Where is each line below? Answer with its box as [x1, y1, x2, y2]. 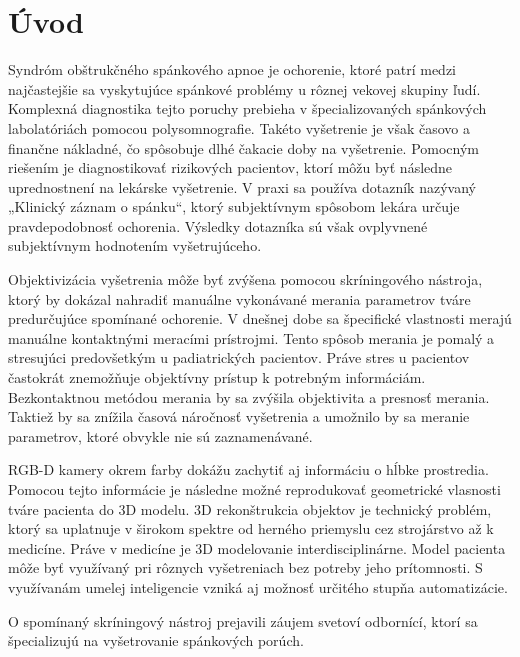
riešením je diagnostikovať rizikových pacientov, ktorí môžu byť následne [8, 157, 453, 178]
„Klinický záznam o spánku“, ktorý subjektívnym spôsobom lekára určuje [8, 196, 460, 217]
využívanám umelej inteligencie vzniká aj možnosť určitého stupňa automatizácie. [8, 576, 508, 597]
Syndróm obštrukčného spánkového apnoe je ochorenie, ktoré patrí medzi [8, 59, 456, 80]
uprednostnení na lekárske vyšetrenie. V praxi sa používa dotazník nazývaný [8, 176, 476, 197]
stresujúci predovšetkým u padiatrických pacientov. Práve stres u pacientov [8, 347, 470, 368]
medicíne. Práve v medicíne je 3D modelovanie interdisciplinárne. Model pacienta [8, 537, 506, 558]
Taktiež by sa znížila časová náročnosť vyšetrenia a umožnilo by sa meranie [8, 406, 470, 427]
